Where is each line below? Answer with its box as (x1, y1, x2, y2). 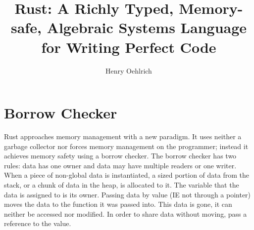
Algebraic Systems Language (47, 17, 247, 38)
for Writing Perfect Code (41, 37, 216, 57)
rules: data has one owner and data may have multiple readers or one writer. (4, 160, 237, 170)
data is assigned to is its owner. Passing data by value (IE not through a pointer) (4, 189, 251, 199)
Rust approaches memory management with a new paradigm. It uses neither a (4, 131, 242, 142)
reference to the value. (4, 218, 71, 229)
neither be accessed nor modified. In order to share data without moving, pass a (4, 208, 247, 219)
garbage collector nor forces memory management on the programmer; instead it (4, 141, 249, 151)
